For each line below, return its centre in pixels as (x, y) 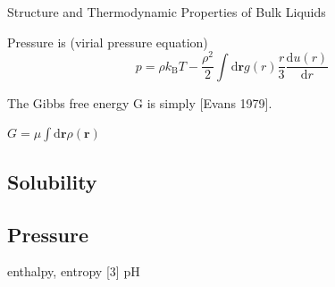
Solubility (52, 181)
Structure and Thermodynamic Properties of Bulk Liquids (167, 12)
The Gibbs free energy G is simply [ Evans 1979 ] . (140, 102)
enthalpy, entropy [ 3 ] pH (74, 271)
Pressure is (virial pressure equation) (108, 42)
